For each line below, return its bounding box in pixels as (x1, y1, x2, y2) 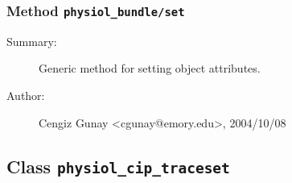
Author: (6, 86, 45, 103)
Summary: (6, 32, 57, 49)
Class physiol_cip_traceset (6, 153, 230, 178)
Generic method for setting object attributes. (39, 60, 261, 77)
